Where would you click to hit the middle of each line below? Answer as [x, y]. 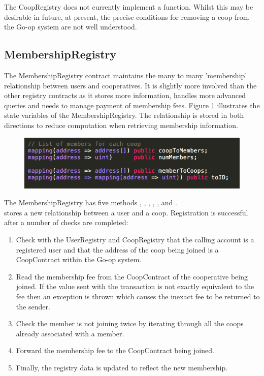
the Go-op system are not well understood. [71, 27]
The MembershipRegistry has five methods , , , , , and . [91, 202]
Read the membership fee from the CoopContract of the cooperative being [132, 276]
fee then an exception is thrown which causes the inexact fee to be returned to [138, 296]
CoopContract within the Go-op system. [79, 259]
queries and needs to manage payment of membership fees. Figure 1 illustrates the [132, 105]
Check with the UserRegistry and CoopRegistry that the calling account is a [135, 239]
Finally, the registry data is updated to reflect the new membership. [122, 367]
